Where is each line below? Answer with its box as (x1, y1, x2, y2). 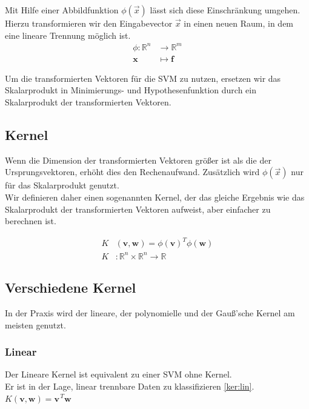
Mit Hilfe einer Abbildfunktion (5, 4, 119, 16)
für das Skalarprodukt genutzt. (5, 179, 119, 191)
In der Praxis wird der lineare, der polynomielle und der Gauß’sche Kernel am (5, 306, 295, 319)
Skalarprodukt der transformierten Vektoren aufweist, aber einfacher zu (5, 202, 271, 215)
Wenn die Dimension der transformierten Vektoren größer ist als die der (5, 153, 271, 166)
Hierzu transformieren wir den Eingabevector (5, 17, 173, 29)
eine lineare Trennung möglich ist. (5, 28, 131, 41)
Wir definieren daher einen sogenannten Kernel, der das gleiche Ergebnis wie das (5, 190, 305, 203)
